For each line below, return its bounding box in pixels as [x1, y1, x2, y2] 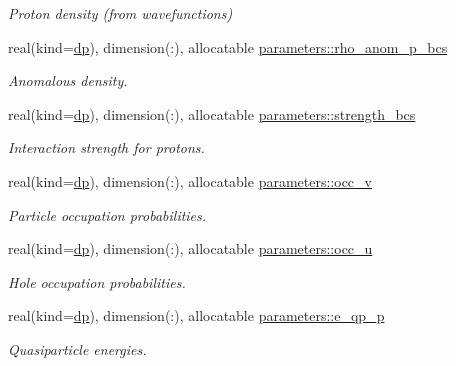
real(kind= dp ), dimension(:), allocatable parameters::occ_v [8, 170, 372, 191]
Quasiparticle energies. [8, 338, 147, 359]
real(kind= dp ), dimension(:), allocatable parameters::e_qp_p [8, 305, 385, 326]
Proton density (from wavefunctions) [8, 3, 233, 23]
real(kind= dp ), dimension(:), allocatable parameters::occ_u [8, 238, 373, 259]
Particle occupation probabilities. [8, 204, 207, 225]
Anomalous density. [8, 70, 128, 91]
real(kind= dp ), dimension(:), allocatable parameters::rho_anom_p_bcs [8, 36, 448, 57]
